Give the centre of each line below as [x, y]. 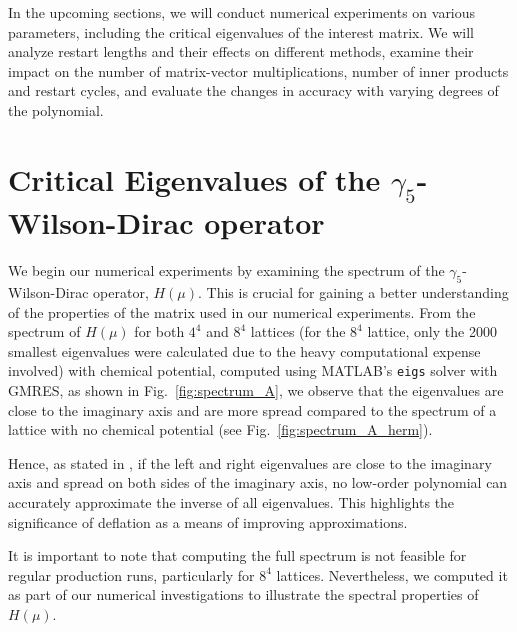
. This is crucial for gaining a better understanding [353, 292]
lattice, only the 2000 [432, 331]
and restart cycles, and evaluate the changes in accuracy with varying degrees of [253, 90]
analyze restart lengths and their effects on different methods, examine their [241, 51]
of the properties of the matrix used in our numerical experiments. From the [242, 311]
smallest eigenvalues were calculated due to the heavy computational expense [244, 350]
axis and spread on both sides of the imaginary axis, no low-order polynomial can [258, 482]
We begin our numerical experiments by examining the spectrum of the [226, 270]
